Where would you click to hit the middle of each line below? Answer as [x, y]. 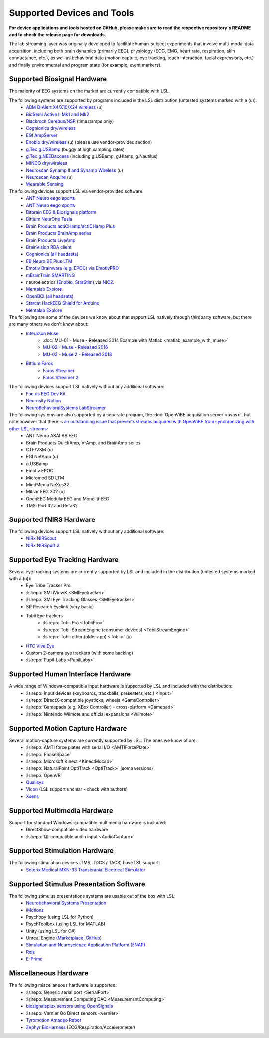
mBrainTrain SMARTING [51, 275]
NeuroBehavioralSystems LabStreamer [66, 408]
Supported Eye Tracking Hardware [64, 560]
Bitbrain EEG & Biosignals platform [61, 212]
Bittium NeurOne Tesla [49, 219]
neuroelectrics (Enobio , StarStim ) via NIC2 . [70, 282]
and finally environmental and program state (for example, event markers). [85, 65]
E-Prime [35, 959]
